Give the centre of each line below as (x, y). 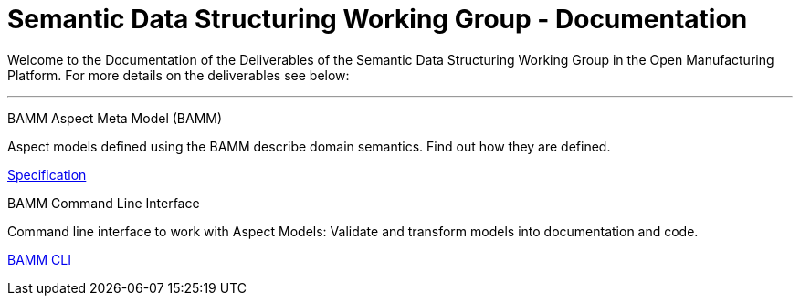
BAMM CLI (39, 259)
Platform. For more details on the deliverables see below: (179, 75)
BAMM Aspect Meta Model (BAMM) (115, 118)
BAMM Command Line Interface (104, 203)
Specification (47, 174)
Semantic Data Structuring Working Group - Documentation (378, 19)
